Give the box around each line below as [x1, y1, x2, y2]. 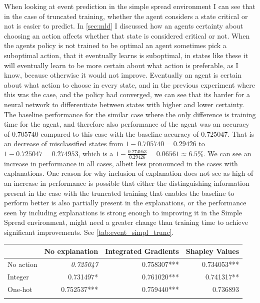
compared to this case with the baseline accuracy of [40, 128, 199, 139]
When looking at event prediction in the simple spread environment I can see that [4, 1, 255, 11]
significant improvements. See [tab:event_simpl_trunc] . [4, 226, 174, 237]
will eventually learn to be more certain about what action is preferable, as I [4, 60, 238, 70]
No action [7, 258, 37, 269]
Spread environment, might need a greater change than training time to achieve [4, 217, 248, 227]
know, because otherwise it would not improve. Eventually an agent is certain [4, 70, 241, 80]
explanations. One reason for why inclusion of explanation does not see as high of [4, 168, 253, 178]
